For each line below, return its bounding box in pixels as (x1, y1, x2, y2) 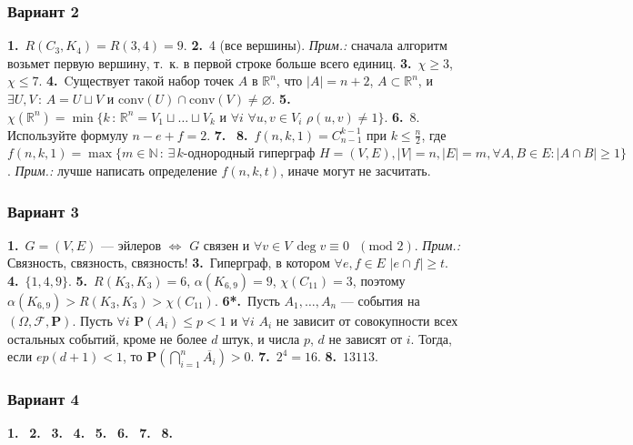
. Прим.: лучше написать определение (7, 161, 217, 180)
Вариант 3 (7, 199, 79, 222)
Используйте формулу (7, 125, 128, 144)
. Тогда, (410, 329, 452, 348)
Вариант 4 (7, 388, 79, 410)
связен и (203, 235, 250, 254)
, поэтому (352, 271, 406, 290)
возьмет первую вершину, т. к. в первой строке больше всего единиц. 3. (7, 53, 412, 72)
